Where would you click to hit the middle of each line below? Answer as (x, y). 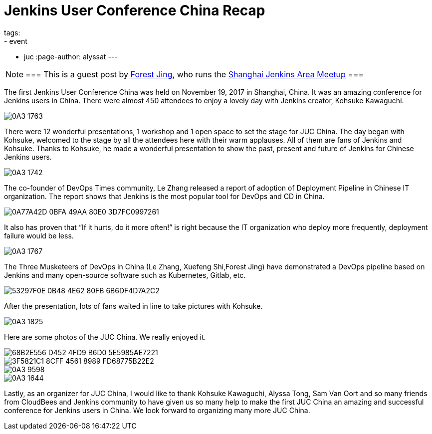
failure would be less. (39, 235)
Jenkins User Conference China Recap (135, 10)
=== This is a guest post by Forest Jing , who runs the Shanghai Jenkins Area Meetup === (195, 74)
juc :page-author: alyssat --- (71, 56)
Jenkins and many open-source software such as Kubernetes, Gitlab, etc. (125, 275)
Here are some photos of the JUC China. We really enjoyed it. (105, 337)
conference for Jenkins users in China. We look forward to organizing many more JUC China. (157, 410)
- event (16, 41)
